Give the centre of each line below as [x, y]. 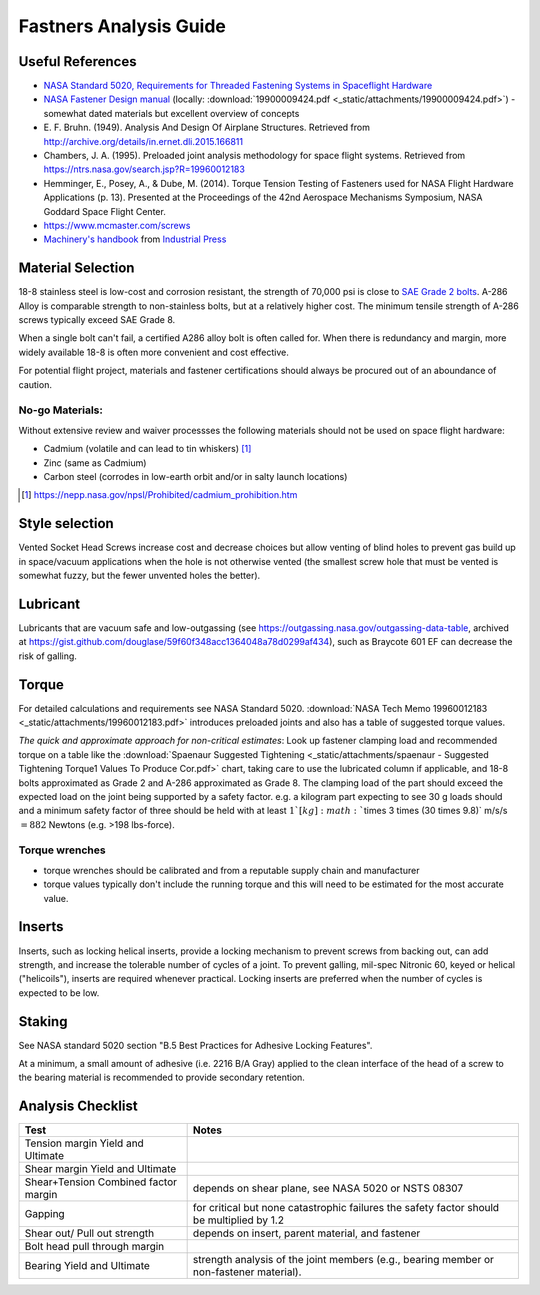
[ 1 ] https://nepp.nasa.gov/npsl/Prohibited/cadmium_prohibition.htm [159, 495]
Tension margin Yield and [84, 1143]
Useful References [77, 61]
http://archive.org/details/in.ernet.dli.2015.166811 [143, 141]
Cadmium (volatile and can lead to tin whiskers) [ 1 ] [147, 449]
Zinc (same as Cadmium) [95, 462]
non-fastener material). [247, 1272]
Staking [43, 1021]
